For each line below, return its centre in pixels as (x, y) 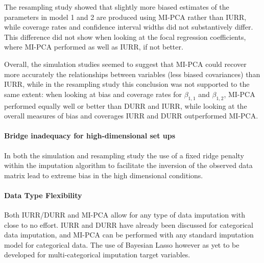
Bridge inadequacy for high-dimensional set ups (90, 136)
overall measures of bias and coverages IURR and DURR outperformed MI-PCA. (131, 116)
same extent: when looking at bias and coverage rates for (93, 94)
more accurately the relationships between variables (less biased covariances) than (132, 74)
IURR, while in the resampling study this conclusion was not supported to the (127, 84)
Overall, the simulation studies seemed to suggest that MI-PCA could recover (125, 64)
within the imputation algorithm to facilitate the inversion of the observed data (128, 165)
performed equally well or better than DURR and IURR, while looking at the (126, 105)
